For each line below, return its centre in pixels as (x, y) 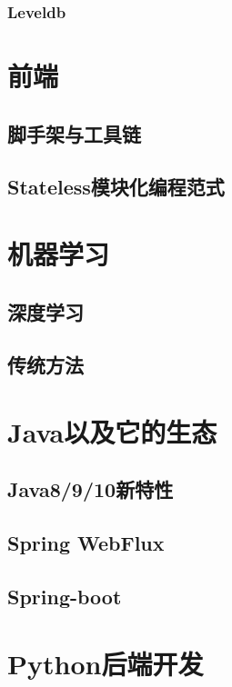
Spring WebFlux (86, 543)
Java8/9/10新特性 (91, 489)
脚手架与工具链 (74, 133)
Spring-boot (65, 597)
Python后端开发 (106, 663)
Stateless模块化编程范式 (116, 187)
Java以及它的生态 (112, 431)
